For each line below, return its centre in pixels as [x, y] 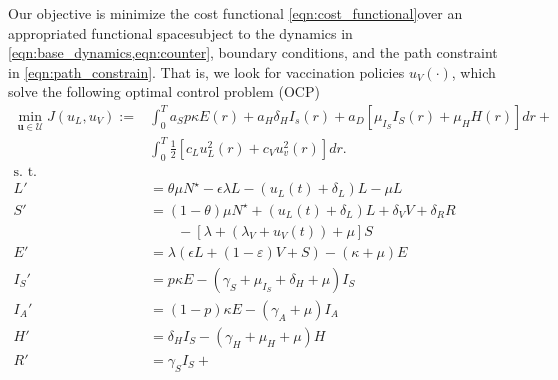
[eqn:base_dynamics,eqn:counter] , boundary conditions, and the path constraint [253, 52]
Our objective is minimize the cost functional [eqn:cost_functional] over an [235, 13]
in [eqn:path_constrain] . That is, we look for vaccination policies [206, 71]
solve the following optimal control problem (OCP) [164, 91]
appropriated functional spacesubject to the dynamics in [180, 32]
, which [473, 71]
